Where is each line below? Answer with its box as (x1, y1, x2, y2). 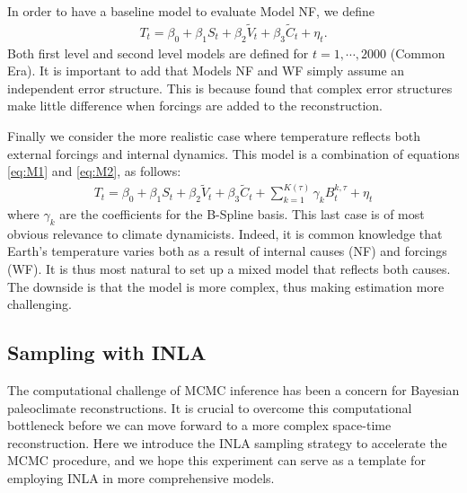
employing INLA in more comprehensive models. (7, 469, 275, 487)
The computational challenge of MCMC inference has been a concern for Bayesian (7, 381, 460, 400)
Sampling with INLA (7, 339, 207, 366)
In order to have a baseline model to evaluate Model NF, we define (7, 2, 375, 20)
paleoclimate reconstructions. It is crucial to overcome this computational (7, 398, 412, 417)
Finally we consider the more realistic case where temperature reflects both (7, 127, 420, 145)
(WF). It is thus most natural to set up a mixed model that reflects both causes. (7, 260, 451, 278)
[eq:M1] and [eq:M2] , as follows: (7, 162, 181, 180)
